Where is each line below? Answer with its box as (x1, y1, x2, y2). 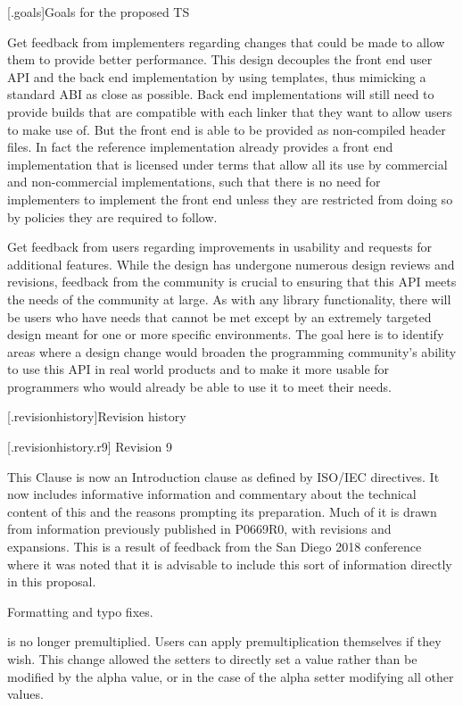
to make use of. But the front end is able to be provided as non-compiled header (7, 120, 446, 138)
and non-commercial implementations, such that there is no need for (7, 172, 381, 191)
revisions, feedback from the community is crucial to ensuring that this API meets (7, 272, 457, 291)
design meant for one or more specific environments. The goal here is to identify (7, 325, 444, 344)
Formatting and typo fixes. (7, 602, 153, 620)
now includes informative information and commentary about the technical (7, 485, 417, 503)
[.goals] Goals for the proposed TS (7, 3, 190, 21)
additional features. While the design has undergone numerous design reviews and (7, 254, 455, 273)
